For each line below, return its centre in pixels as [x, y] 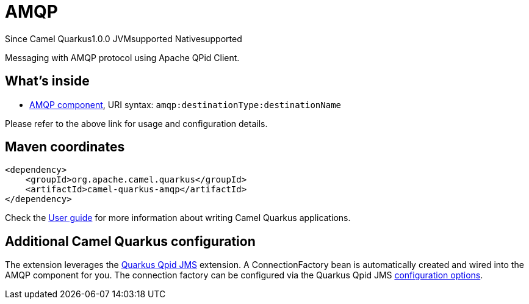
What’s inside [47, 81]
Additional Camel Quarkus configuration [130, 241]
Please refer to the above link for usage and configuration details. [136, 123]
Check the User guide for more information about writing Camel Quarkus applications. [178, 218]
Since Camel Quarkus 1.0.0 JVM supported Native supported [124, 38]
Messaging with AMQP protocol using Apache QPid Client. [122, 57]
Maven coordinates [65, 147]
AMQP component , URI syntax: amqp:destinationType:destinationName [185, 104]
